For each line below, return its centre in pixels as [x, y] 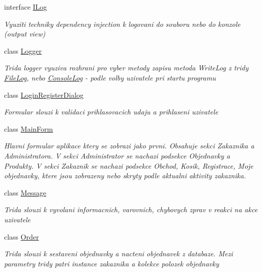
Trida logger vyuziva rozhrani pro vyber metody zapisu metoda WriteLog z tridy [126, 68]
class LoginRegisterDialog [44, 94]
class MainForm [29, 128]
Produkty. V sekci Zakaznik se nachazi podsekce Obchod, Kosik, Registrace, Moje [129, 165]
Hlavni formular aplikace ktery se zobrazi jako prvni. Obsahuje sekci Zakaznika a [129, 146]
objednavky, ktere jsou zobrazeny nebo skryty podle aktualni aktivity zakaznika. [125, 176]
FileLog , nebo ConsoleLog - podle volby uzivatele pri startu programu [110, 77]
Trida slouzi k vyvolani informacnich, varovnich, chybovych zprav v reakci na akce [131, 209]
